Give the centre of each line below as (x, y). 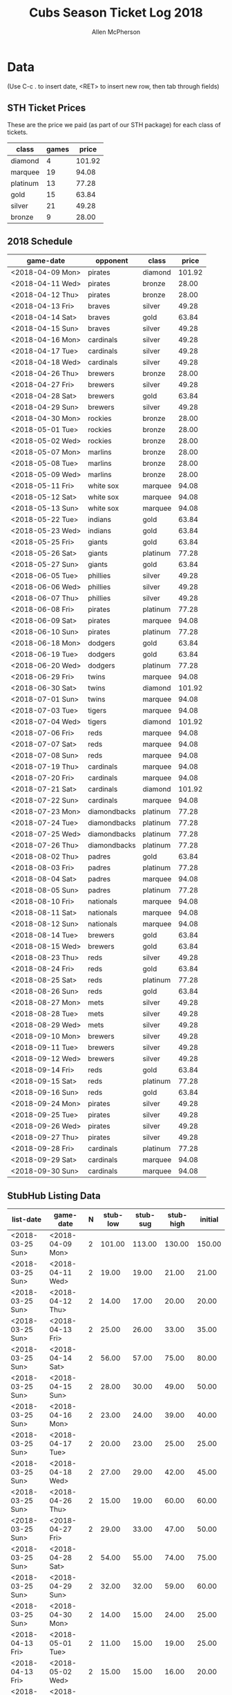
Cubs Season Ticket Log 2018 (116, 13)
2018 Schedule (40, 241)
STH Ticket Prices (47, 108)
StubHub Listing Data (54, 1196)
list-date (27, 1219)
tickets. (18, 132)
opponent (112, 261)
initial (209, 1219)
